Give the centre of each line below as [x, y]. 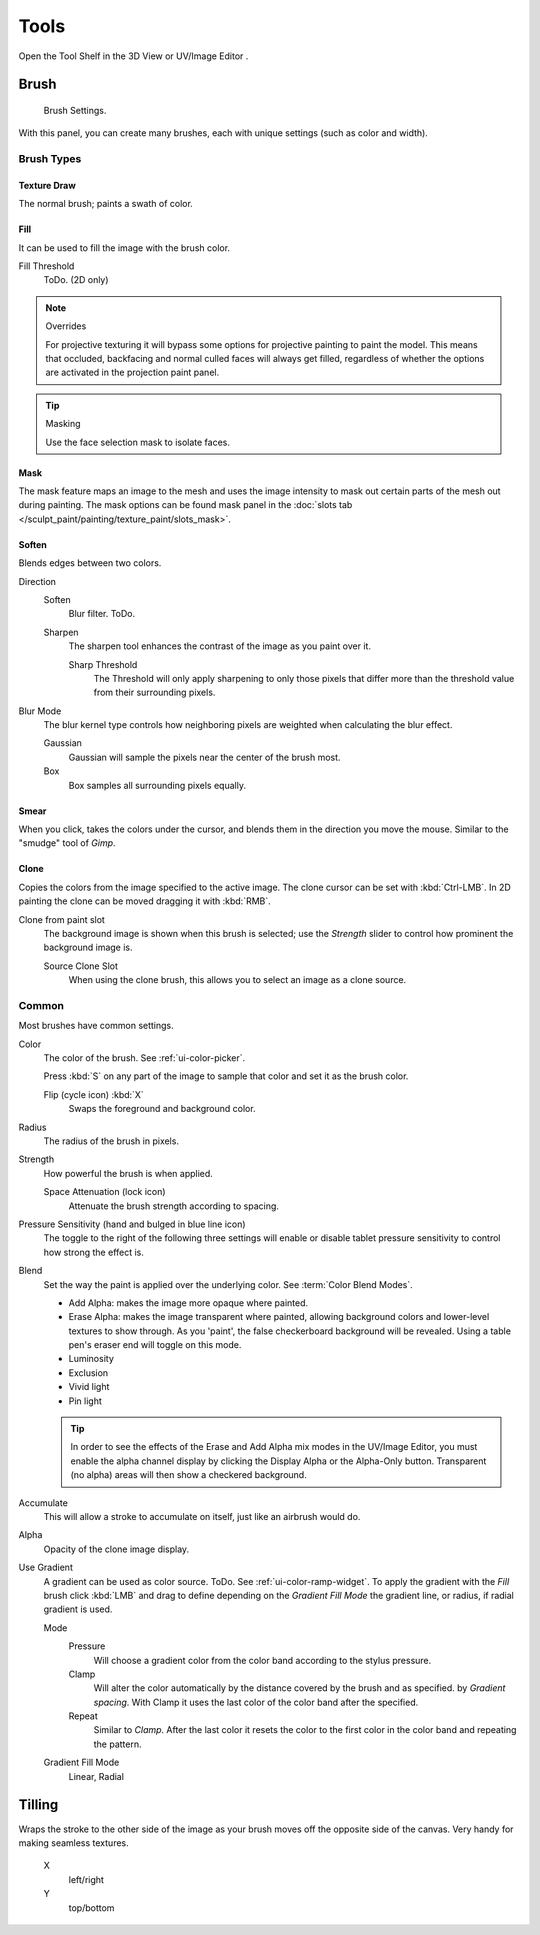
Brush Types [50, 159]
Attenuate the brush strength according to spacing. [174, 1206]
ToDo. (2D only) [76, 280]
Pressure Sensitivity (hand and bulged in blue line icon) [132, 1224]
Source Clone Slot [81, 966]
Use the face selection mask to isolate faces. [137, 442]
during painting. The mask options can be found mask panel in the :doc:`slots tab [185, 505]
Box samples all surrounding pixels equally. [157, 785]
